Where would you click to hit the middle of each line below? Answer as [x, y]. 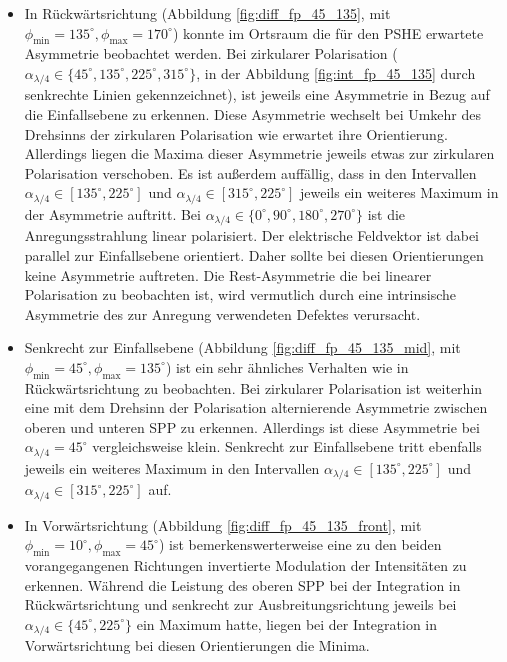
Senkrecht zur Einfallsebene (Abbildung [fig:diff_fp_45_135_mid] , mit [242, 347]
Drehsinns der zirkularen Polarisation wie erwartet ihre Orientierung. [236, 133]
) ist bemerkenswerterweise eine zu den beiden [300, 544]
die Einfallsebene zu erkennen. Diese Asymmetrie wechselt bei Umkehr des [253, 114]
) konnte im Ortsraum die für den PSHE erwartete [328, 32]
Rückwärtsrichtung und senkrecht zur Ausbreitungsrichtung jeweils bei [240, 604]
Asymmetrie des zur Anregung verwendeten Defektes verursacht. [222, 313]
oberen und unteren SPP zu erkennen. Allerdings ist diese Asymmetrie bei [252, 426]
